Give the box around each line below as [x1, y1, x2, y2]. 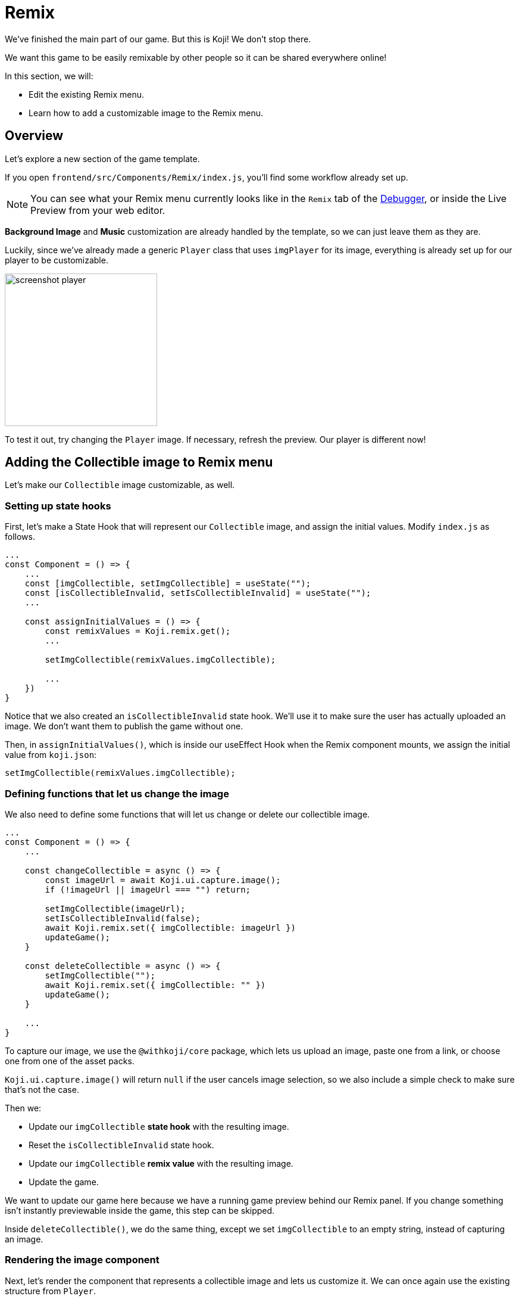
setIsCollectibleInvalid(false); [45, 913, 201, 923]
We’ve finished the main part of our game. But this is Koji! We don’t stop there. [5, 33, 311, 44]
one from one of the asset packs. [5, 1055, 135, 1066]
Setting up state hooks [5, 499, 111, 512]
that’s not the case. [5, 1084, 79, 1095]
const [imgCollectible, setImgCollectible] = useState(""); [24, 579, 311, 589]
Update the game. [29, 1176, 99, 1187]
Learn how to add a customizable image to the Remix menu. [29, 107, 264, 118]
